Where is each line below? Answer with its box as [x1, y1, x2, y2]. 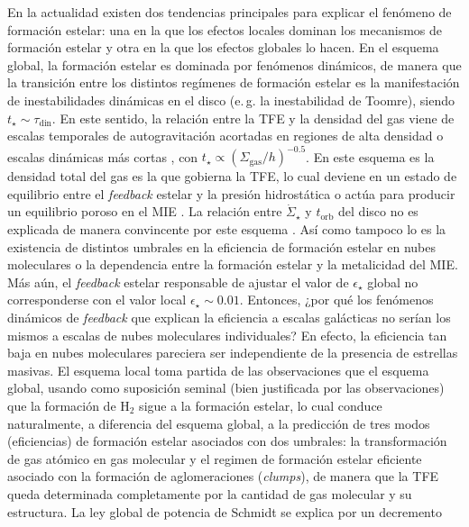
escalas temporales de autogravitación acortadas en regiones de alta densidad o [7, 126, 444, 145]
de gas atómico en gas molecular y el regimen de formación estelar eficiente [7, 449, 422, 468]
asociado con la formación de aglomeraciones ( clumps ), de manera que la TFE [7, 467, 439, 486]
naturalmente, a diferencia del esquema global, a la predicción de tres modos [7, 413, 430, 432]
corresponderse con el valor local [7, 290, 187, 309]
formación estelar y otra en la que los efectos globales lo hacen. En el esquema [7, 38, 439, 57]
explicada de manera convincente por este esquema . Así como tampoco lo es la [7, 220, 446, 239]
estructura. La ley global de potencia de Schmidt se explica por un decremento [7, 502, 442, 521]
